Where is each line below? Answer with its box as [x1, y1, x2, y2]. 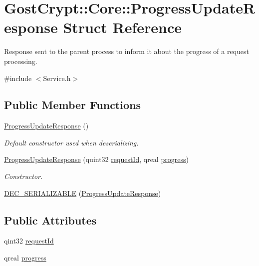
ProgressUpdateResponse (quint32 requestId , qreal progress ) [4, 154, 189, 164]
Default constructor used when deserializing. [4, 137, 139, 147]
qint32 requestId [4, 235, 54, 246]
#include [4, 72, 32, 83]
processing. [4, 55, 37, 66]
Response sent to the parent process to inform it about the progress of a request [4, 46, 250, 56]
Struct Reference [63, 17, 182, 37]
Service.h [43, 72, 71, 83]
